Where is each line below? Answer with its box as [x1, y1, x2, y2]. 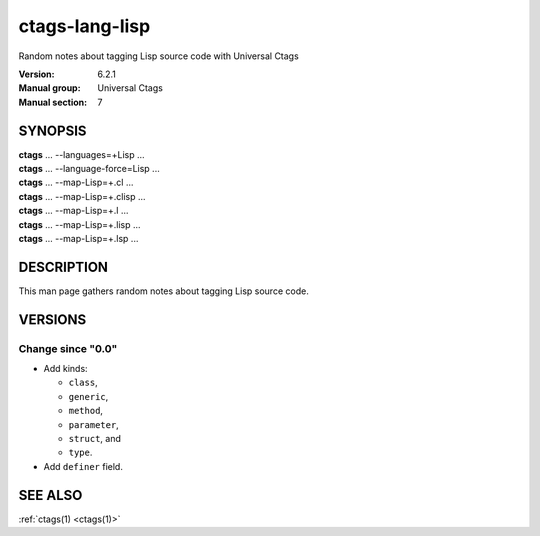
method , [68, 405, 104, 417]
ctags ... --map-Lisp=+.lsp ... [18, 232, 139, 244]
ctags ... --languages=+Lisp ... [18, 148, 145, 160]
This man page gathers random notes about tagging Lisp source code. [18, 285, 309, 297]
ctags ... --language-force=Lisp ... [18, 163, 160, 175]
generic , [68, 390, 109, 402]
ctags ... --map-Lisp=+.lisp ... [18, 218, 141, 230]
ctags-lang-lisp [18, 15, 151, 37]
